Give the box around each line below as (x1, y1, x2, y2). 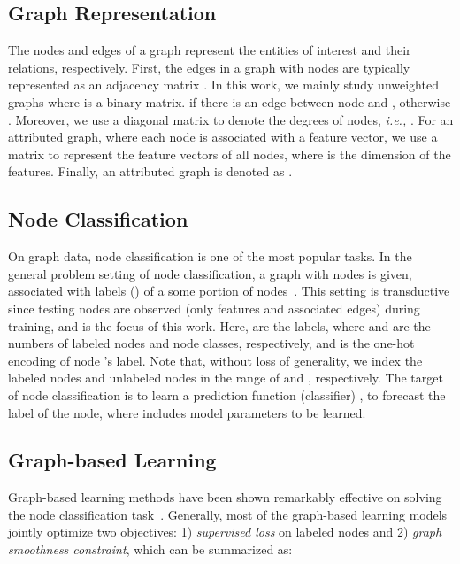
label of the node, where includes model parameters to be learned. (8, 403, 366, 421)
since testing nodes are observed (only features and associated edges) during (8, 298, 420, 317)
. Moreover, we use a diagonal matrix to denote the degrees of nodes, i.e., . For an (8, 110, 454, 128)
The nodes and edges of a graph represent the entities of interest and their (8, 41, 411, 59)
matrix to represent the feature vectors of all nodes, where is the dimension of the (8, 144, 451, 163)
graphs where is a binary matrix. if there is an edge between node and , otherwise (8, 92, 451, 111)
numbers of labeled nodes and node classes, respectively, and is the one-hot (8, 334, 415, 352)
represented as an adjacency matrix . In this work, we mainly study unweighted (8, 75, 439, 94)
